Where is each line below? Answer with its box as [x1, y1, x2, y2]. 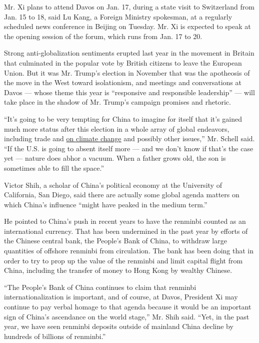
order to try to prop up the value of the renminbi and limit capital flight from [4, 255, 243, 265]
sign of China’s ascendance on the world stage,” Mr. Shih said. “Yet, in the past [4, 311, 249, 321]
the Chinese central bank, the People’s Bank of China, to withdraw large [4, 235, 227, 246]
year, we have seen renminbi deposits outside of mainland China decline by [4, 321, 233, 331]
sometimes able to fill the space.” [4, 162, 104, 173]
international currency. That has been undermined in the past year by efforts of [4, 225, 248, 236]
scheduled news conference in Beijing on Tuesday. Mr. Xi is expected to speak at [4, 21, 251, 32]
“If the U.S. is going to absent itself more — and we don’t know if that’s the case [4, 143, 253, 153]
